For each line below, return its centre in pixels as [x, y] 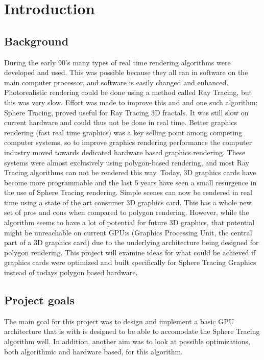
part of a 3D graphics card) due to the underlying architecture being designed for [131, 242]
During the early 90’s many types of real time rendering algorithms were [117, 62]
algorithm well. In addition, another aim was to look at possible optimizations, [127, 341]
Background [37, 41]
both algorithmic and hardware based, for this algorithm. [94, 351]
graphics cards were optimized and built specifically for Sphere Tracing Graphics [130, 262]
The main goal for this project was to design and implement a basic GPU [119, 321]
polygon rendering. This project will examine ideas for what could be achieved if [130, 252]
